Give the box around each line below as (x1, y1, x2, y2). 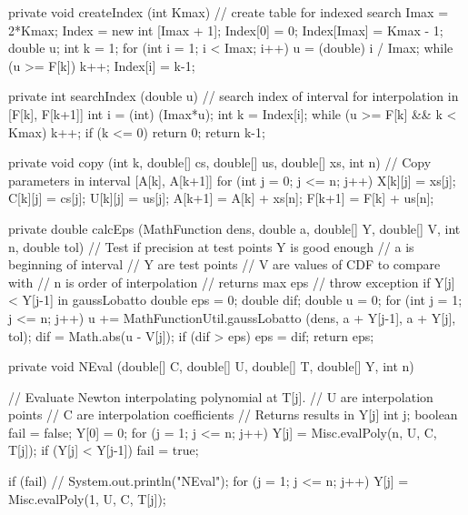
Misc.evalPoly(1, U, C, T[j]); (8, 489, 166, 508)
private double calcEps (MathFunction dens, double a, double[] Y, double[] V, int (8, 218, 461, 237)
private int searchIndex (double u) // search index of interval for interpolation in (8, 86, 459, 106)
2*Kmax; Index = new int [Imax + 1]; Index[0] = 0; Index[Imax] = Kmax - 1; (8, 20, 443, 39)
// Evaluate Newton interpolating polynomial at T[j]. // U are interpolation (8, 387, 433, 406)
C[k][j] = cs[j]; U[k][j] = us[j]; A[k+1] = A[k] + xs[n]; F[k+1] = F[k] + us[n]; (8, 188, 434, 207)
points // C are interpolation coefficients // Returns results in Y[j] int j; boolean (8, 405, 458, 424)
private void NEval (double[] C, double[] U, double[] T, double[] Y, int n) (8, 357, 414, 376)
